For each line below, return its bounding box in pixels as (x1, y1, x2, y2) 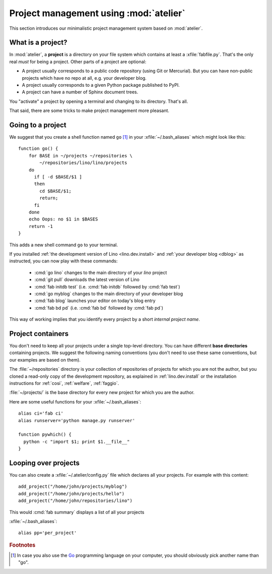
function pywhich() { (18, 432, 72, 437)
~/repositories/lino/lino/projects (39, 160, 127, 166)
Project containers (9, 329, 69, 338)
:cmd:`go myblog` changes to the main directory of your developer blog (34, 291, 183, 297)
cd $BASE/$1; (39, 188, 72, 194)
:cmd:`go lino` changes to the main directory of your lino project (34, 269, 167, 275)
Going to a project (9, 121, 66, 129)
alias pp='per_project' (18, 530, 77, 536)
